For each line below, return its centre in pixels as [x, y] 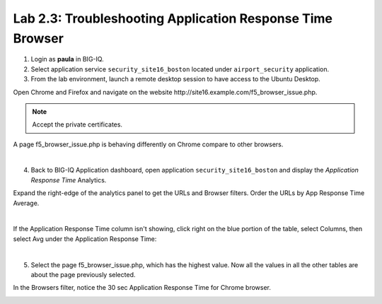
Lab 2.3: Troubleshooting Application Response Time [173, 18]
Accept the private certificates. [77, 124]
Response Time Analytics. [69, 180]
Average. [26, 203]
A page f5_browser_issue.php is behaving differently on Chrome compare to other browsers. [148, 144]
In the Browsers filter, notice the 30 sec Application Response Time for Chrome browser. [142, 288]
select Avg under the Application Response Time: [85, 239]
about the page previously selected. [83, 274]
